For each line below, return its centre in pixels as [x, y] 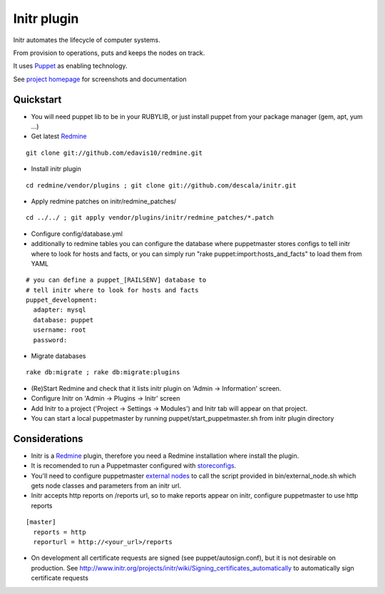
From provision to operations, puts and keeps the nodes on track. [109, 53]
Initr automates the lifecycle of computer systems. [87, 40]
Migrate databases [58, 356]
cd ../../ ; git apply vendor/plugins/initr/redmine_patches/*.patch [150, 218]
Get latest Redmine [59, 136]
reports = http [60, 532]
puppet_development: [62, 300]
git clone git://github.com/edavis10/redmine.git [114, 153]
